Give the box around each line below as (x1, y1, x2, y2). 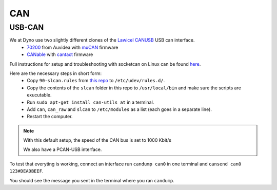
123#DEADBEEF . (9, 168, 44, 174)
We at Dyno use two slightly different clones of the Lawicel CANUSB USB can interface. (9, 37, 195, 43)
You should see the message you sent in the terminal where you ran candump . (9, 177, 174, 183)
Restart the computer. (27, 113, 73, 120)
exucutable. (27, 92, 52, 98)
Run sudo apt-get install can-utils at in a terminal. (27, 99, 154, 105)
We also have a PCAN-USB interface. (23, 146, 102, 153)
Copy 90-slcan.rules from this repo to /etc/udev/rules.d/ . (27, 78, 165, 84)
